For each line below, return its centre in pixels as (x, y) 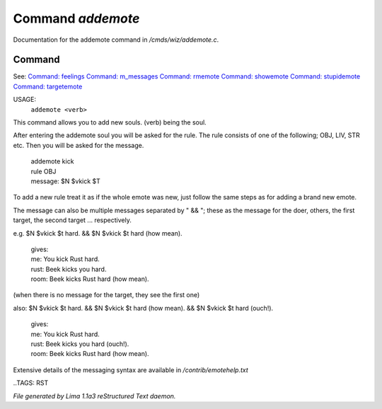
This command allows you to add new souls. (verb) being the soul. (110, 122)
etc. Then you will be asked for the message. (79, 145)
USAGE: (25, 100)
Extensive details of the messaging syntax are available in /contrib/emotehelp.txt (131, 370)
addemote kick (52, 161)
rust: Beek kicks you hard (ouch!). (80, 344)
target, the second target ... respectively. (73, 220)
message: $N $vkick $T (65, 181)
